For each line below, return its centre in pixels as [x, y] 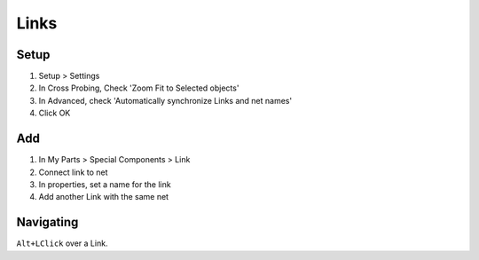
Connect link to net [73, 172]
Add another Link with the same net [103, 197]
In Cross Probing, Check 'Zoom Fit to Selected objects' [139, 88]
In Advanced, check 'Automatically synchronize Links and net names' [165, 100]
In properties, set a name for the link [105, 184]
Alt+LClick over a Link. [62, 243]
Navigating [47, 222]
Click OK [55, 113]
